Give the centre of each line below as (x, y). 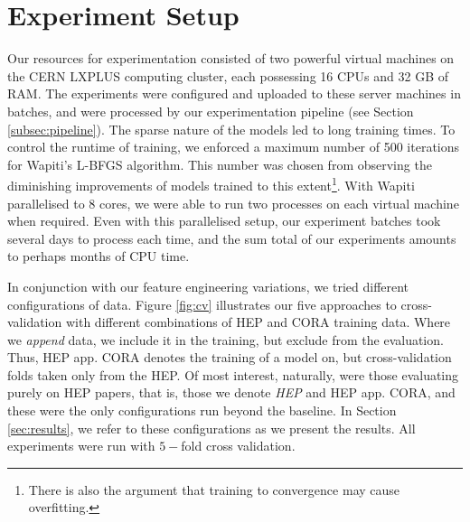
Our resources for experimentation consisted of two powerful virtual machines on (231, 58)
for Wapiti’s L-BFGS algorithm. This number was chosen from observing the (220, 164)
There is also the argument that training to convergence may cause (214, 489)
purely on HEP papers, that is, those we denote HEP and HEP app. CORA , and (231, 392)
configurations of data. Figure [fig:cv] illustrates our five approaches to (202, 304)
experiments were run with (81, 446)
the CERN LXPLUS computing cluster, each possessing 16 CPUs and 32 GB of (228, 75)
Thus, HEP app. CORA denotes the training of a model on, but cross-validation (230, 357)
